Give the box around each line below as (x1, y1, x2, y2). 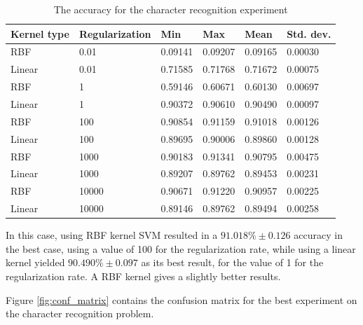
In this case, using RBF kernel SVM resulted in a (6, 228, 218, 242)
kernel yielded (6, 255, 65, 270)
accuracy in (294, 228, 343, 242)
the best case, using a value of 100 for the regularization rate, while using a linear (6, 241, 356, 256)
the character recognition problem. (6, 306, 154, 321)
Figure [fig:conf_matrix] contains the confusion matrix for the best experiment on (6, 292, 357, 307)
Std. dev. (287, 26, 331, 41)
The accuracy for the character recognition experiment (53, 2, 288, 16)
